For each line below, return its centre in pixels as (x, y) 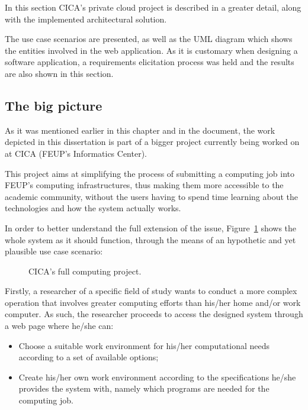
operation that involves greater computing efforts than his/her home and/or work (153, 302)
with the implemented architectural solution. (86, 19)
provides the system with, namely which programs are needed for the (144, 388)
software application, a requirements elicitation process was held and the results (150, 62)
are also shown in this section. (59, 73)
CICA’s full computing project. (85, 271)
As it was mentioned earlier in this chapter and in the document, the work (140, 130)
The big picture (54, 105)
